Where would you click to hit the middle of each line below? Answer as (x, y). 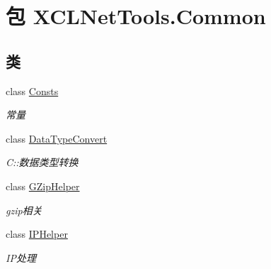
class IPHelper (37, 234)
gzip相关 (24, 210)
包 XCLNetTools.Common (136, 16)
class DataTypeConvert (57, 138)
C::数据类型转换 (42, 162)
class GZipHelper (43, 186)
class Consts (32, 90)
